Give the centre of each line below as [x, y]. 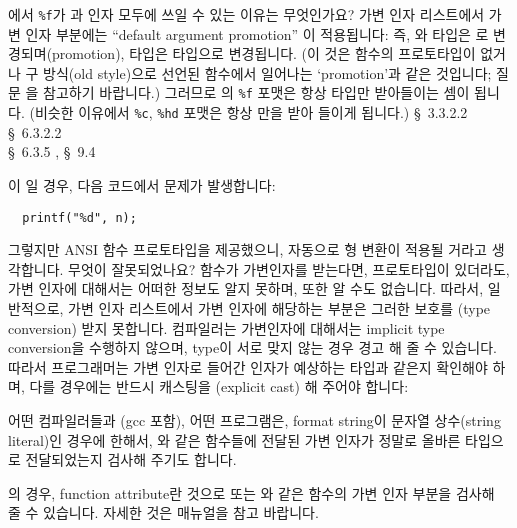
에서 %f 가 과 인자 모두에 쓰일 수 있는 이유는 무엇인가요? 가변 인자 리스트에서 [246, 14]
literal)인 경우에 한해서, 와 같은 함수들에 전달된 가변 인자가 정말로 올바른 [234, 439]
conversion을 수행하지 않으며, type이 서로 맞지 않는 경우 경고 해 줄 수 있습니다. [252, 347]
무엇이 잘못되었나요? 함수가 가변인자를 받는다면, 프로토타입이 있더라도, [289, 268]
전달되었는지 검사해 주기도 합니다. [131, 459]
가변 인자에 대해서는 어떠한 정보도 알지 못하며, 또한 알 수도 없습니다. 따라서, [246, 288]
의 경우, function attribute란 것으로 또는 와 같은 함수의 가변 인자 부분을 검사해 [251, 492]
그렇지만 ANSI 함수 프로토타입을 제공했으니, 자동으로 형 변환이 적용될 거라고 [247, 249]
